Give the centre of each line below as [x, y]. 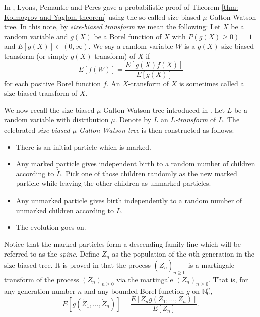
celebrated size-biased [37, 130]
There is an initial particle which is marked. [84, 146]
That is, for [231, 279]
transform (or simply [36, 56]
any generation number [40, 291]
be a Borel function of [128, 36]
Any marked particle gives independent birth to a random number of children [136, 164]
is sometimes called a [212, 83]
